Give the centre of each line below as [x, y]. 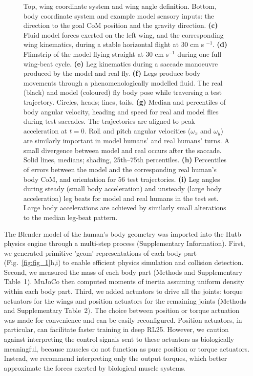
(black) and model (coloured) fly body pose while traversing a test [123, 92]
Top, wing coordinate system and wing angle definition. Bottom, [120, 6]
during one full [200, 54]
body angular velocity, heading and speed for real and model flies [121, 111]
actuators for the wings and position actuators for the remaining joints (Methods [125, 300]
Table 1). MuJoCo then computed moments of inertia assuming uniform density [124, 281]
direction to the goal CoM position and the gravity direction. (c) [121, 25]
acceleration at [45, 130]
